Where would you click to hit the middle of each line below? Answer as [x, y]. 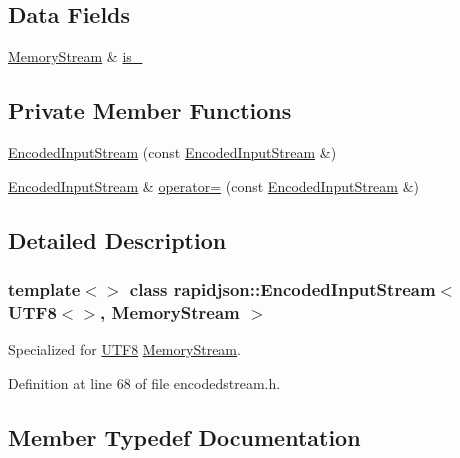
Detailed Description [117, 239]
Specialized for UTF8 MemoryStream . [124, 349]
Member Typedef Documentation [184, 436]
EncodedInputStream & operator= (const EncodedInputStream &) [214, 185]
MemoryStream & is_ [75, 56]
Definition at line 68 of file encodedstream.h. [144, 382]
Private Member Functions [150, 110]
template [44, 288]
